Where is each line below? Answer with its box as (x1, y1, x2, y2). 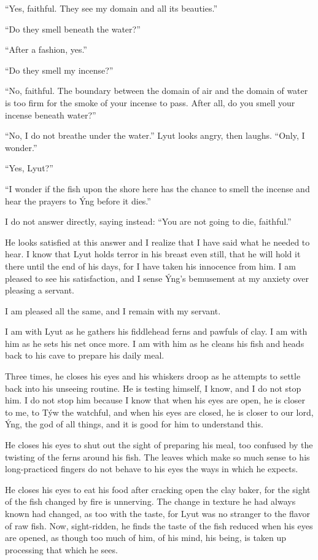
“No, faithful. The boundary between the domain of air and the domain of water (5, 84, 308, 97)
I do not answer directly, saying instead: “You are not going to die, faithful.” (5, 215, 292, 228)
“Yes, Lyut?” (5, 161, 53, 174)
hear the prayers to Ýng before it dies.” (5, 194, 151, 207)
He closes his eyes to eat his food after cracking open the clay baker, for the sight (5, 483, 311, 496)
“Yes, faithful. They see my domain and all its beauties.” (5, 2, 218, 14)
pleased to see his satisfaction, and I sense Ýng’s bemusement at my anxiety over (5, 271, 309, 284)
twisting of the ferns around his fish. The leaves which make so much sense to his (5, 450, 310, 463)
